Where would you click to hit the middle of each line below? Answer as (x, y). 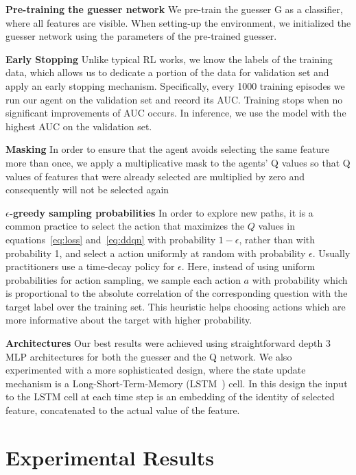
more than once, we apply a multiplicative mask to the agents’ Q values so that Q (178, 162)
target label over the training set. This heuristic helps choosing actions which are (176, 306)
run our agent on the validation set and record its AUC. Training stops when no (174, 99)
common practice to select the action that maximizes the (125, 226)
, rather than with (277, 239)
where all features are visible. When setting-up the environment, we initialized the (178, 22)
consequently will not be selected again (87, 190)
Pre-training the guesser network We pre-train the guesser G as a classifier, (174, 9)
